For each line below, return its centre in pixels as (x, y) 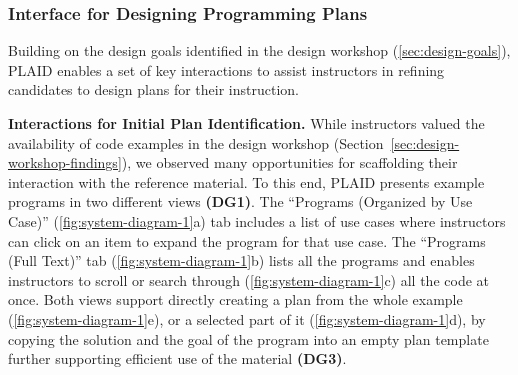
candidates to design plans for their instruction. (153, 89)
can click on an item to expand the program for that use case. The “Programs (247, 240)
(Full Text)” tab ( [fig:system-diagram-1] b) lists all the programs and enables (241, 260)
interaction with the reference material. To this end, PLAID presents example (246, 181)
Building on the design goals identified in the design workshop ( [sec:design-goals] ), (259, 50)
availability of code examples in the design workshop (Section (196, 142)
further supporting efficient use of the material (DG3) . (177, 358)
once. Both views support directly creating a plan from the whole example (235, 299)
